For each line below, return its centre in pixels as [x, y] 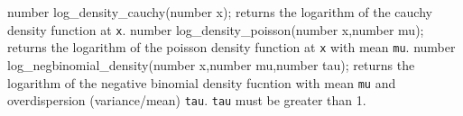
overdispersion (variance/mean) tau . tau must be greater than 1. [187, 100]
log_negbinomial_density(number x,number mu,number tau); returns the [211, 64]
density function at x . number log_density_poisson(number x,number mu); [216, 29]
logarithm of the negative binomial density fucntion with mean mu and [202, 82]
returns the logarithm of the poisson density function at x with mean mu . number [231, 47]
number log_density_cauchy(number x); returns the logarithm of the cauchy [220, 12]
